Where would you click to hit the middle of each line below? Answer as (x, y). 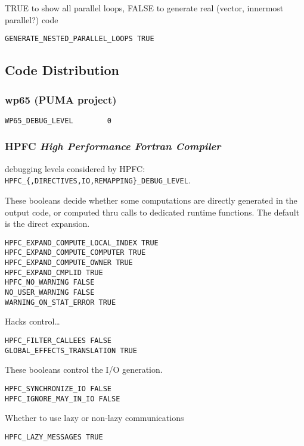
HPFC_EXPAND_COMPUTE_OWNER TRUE (69, 263)
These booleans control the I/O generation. (84, 369)
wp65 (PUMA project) (61, 99)
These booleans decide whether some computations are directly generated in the (151, 200)
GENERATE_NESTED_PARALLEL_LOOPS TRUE (80, 39)
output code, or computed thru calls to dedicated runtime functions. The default (152, 212)
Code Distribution (62, 70)
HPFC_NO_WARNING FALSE (50, 283)
